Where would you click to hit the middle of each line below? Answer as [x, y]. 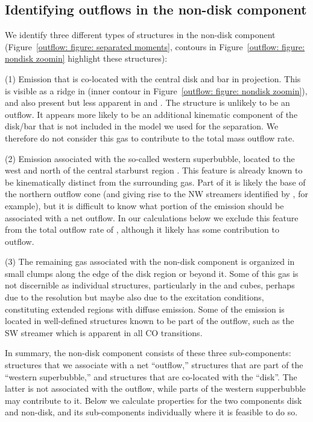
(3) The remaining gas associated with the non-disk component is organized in [150, 261]
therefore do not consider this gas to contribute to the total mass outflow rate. [150, 138]
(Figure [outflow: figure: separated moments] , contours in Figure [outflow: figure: [155, 46]
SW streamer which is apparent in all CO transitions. [104, 332]
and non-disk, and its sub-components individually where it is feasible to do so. [151, 412]
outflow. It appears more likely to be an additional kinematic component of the [151, 114]
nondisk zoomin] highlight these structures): [86, 58]
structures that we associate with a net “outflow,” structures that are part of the [154, 365]
